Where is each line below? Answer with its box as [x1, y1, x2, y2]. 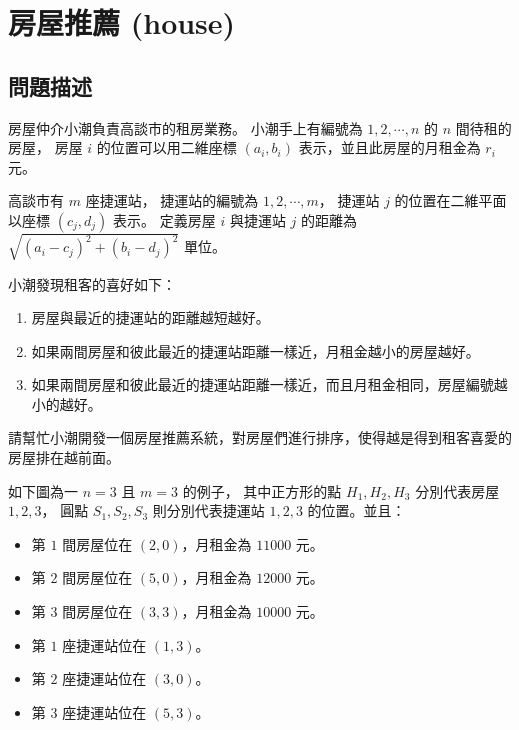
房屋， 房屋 [8, 137, 83, 158]
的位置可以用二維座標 [96, 137, 237, 158]
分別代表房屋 [415, 480, 500, 501]
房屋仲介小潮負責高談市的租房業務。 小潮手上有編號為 [8, 117, 363, 138]
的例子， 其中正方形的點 [182, 480, 342, 501]
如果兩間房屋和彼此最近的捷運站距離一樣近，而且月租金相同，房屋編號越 [31, 374, 508, 395]
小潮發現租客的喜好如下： [8, 273, 176, 294]
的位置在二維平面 [394, 190, 507, 211]
